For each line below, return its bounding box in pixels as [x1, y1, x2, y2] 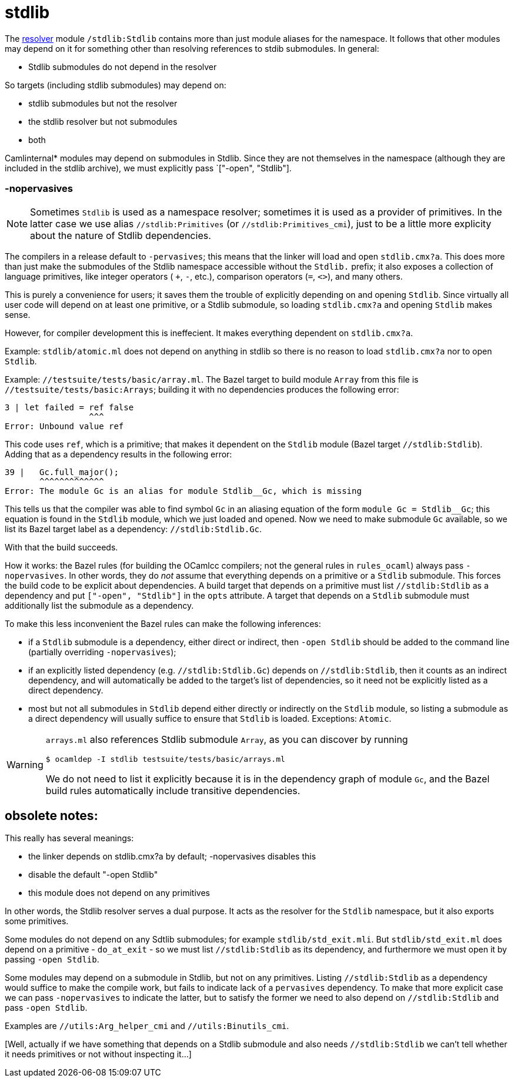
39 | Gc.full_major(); [5, 467, 119, 477]
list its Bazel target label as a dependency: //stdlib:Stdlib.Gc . [5, 523, 262, 534]
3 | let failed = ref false [5, 402, 134, 412]
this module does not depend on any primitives [28, 888, 210, 898]
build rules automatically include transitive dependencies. [45, 784, 301, 796]
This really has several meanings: [5, 833, 134, 844]
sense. [5, 309, 31, 320]
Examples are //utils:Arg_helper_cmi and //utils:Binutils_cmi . [5, 1021, 289, 1031]
